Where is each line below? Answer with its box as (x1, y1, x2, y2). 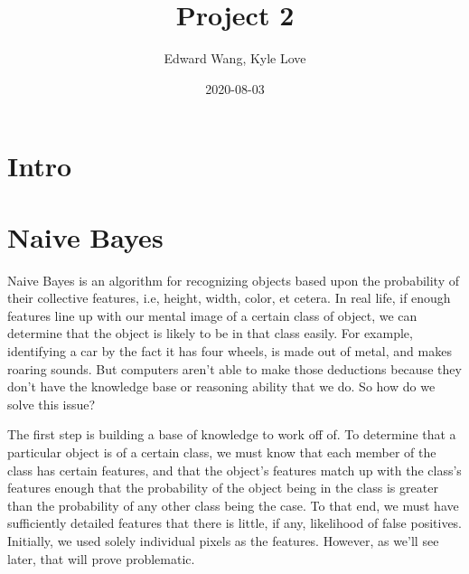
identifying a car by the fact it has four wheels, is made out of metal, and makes (7, 342, 452, 360)
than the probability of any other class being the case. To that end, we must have (7, 495, 459, 514)
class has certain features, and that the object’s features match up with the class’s (7, 460, 462, 479)
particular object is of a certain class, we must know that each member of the (7, 442, 436, 461)
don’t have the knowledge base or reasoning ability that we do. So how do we (7, 377, 436, 396)
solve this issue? (7, 394, 96, 413)
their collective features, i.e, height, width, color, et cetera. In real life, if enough (7, 288, 451, 307)
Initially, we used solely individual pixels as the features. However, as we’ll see (7, 531, 439, 550)
